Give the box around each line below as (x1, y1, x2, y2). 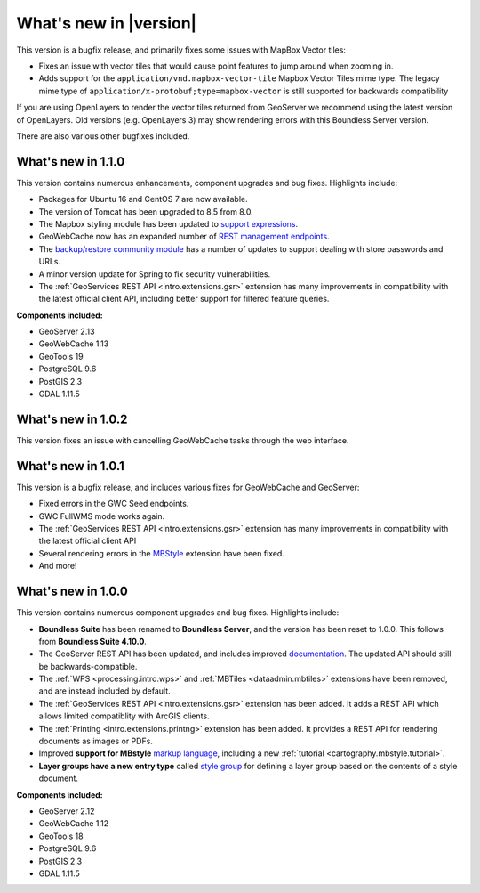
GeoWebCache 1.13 (38, 338, 109, 349)
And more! (38, 561, 77, 572)
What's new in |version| (16, 13, 197, 33)
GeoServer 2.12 (38, 806, 95, 816)
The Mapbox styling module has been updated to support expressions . (38, 218, 298, 229)
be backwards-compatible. (38, 661, 138, 671)
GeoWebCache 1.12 (38, 818, 109, 829)
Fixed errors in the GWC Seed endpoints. (38, 499, 189, 509)
